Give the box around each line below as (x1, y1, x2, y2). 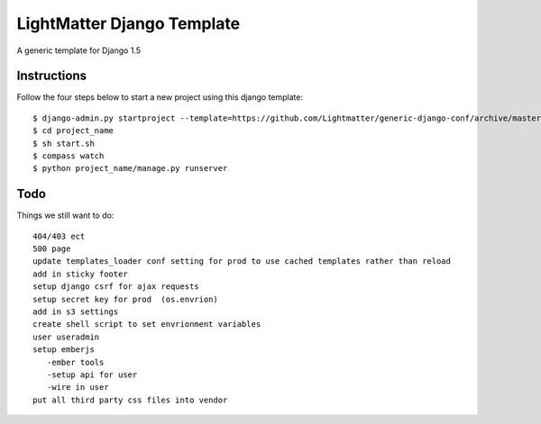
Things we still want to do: (16, 210, 115, 221)
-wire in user (46, 383, 109, 392)
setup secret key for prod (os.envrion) (32, 293, 218, 304)
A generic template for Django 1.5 (16, 45, 142, 56)
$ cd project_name (32, 126, 115, 136)
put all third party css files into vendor (32, 394, 228, 405)
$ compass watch (32, 151, 105, 161)
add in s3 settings (32, 307, 119, 317)
